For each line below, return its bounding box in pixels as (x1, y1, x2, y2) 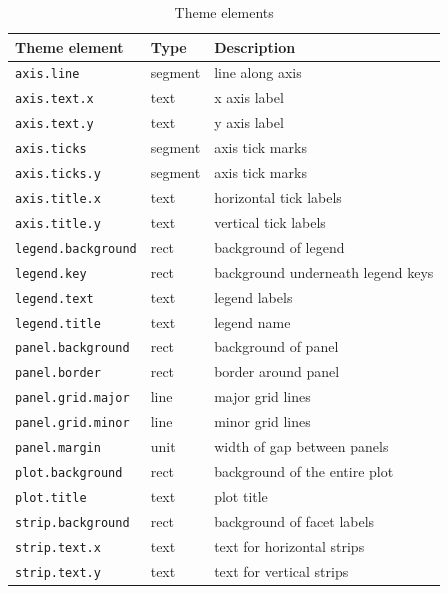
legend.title (15, 316, 101, 331)
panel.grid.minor (15, 416, 130, 431)
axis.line (15, 67, 80, 82)
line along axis (214, 62, 302, 83)
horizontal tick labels (214, 187, 342, 207)
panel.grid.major (15, 391, 130, 406)
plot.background (15, 465, 123, 480)
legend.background (15, 241, 137, 256)
